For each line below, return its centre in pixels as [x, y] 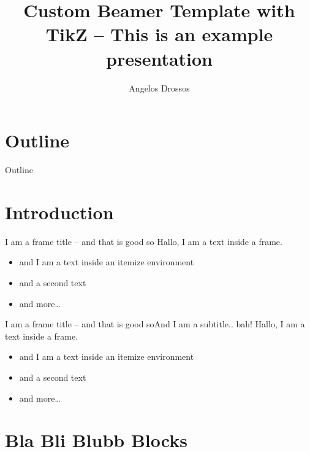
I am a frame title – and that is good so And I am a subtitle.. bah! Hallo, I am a [155, 324]
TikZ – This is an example [159, 34]
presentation [159, 58]
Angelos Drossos [159, 88]
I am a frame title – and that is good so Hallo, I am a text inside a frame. [144, 241]
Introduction [59, 212]
